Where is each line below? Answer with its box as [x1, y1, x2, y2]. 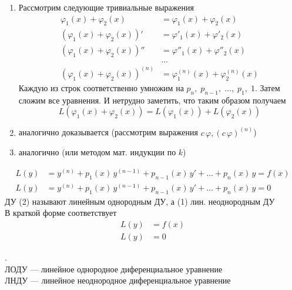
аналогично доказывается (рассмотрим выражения [18, 126, 198, 138]
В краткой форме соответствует [5, 206, 117, 219]
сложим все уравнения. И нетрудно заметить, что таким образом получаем [18, 94, 286, 106]
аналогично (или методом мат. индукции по [18, 146, 176, 158]
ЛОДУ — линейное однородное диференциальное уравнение [5, 262, 223, 275]
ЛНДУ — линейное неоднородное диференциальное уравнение [5, 274, 231, 286]
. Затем [254, 81, 280, 94]
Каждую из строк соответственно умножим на [18, 81, 184, 94]
